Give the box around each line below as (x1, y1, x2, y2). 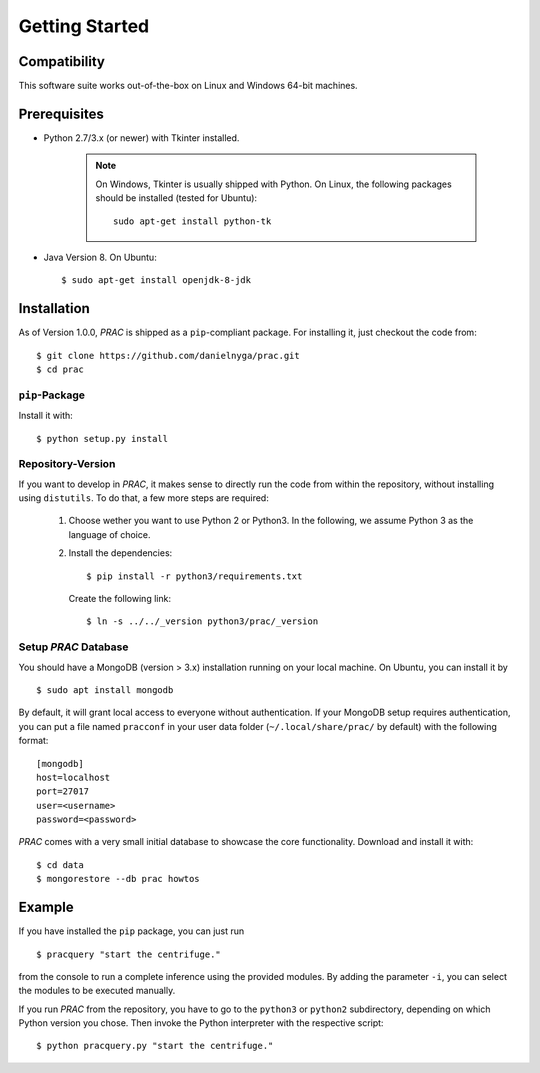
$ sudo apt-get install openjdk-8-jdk (61, 275, 252, 286)
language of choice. (68, 528, 151, 540)
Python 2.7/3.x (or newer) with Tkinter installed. (43, 131, 240, 144)
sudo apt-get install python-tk (113, 215, 272, 227)
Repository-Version (18, 457, 116, 471)
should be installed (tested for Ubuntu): (95, 192, 258, 204)
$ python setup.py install (36, 433, 169, 444)
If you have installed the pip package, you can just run (18, 925, 245, 937)
